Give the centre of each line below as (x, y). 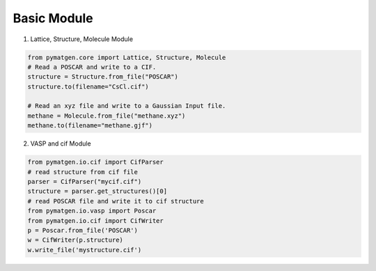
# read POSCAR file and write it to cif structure (116, 201)
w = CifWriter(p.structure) (75, 240)
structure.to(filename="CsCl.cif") (88, 86)
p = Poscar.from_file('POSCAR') (83, 230)
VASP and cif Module (61, 144)
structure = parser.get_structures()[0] (97, 191)
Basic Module (53, 18)
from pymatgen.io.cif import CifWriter (95, 220)
